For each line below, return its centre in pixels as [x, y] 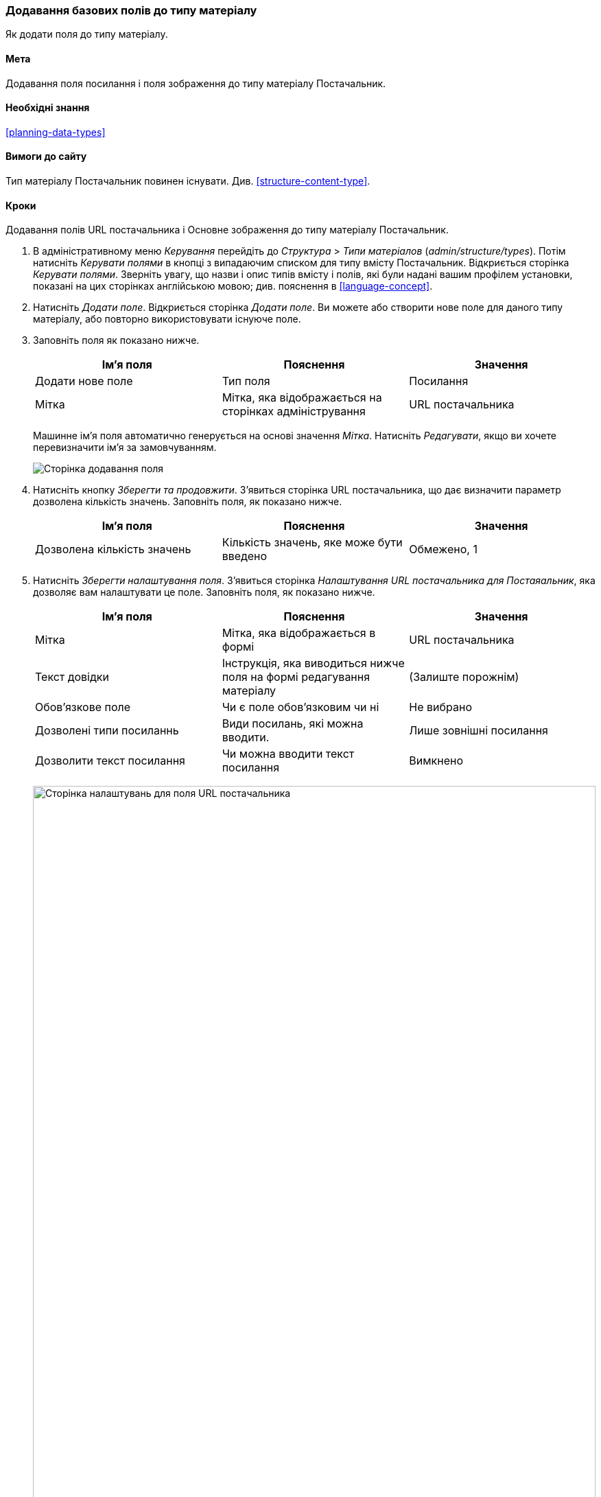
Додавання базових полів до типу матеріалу [131, 10]
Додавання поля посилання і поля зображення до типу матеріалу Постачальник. [196, 83]
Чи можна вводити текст [288, 754]
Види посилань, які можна [293, 724]
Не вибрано [440, 707]
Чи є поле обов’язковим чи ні [300, 707]
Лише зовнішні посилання [479, 731]
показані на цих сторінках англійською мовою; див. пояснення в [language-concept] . [233, 286]
